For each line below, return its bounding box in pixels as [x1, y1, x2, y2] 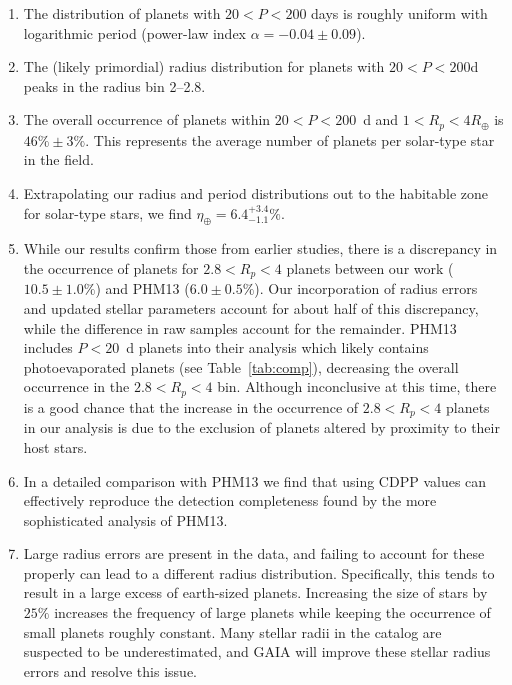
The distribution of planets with [23, 3, 221, 23]
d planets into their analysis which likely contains [126, 337, 429, 358]
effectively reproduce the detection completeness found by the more [23, 490, 437, 511]
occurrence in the [23, 376, 130, 397]
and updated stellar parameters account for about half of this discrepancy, [23, 298, 479, 319]
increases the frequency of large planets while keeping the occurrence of [54, 602, 491, 623]
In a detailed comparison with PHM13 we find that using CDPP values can [23, 470, 487, 491]
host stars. [23, 436, 88, 457]
